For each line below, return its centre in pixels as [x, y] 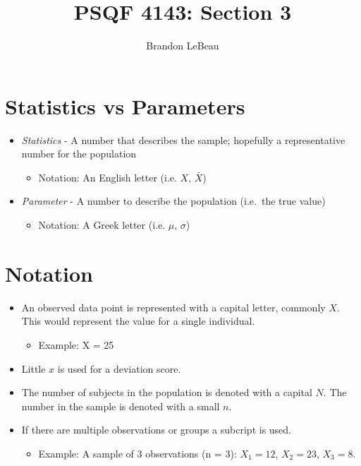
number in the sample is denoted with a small [121, 406]
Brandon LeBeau [183, 46]
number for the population [79, 154]
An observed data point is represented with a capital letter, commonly [173, 307]
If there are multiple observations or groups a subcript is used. [156, 430]
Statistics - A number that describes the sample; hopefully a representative [183, 139]
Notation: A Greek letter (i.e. [102, 225]
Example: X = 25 [76, 344]
